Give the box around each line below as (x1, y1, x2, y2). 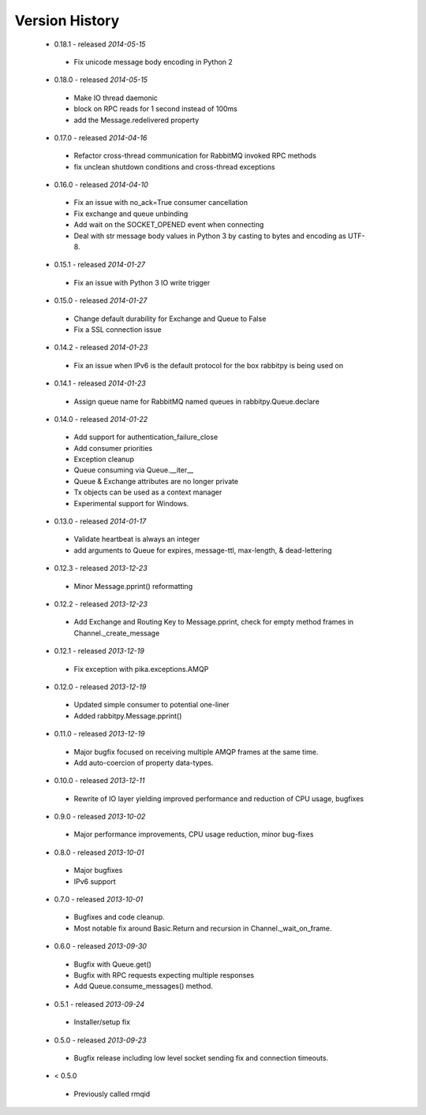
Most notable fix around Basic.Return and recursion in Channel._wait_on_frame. (73, 923, 332, 933)
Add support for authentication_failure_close (73, 432, 219, 442)
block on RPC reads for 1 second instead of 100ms (73, 104, 238, 114)
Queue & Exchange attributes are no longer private (73, 476, 239, 486)
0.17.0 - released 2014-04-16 (54, 132, 148, 142)
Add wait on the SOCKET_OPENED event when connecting (73, 220, 264, 229)
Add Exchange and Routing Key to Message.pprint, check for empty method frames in (73, 617, 354, 627)
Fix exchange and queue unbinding (73, 209, 189, 218)
